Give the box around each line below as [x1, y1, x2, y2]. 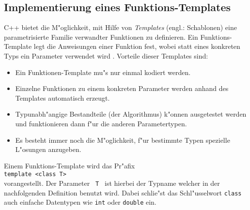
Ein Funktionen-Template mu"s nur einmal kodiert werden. [15, 67, 191, 77]
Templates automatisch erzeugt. [15, 92, 110, 103]
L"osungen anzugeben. [15, 144, 81, 154]
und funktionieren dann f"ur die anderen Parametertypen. [15, 118, 187, 128]
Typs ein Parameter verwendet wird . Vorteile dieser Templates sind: [4, 50, 208, 60]
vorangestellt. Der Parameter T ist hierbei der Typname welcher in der [4, 178, 220, 188]
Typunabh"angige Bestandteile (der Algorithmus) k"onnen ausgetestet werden [15, 109, 247, 119]
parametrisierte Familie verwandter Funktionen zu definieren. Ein [4, 31, 198, 42]
